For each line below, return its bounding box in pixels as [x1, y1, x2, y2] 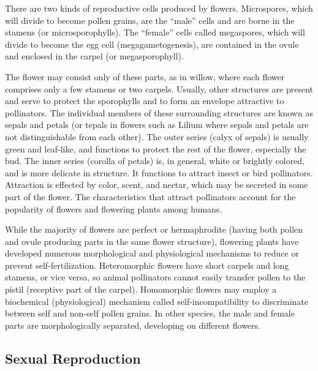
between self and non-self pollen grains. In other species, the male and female [5, 307, 295, 320]
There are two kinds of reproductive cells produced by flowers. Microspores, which [5, 2, 313, 14]
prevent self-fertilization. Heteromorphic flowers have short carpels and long [5, 258, 289, 271]
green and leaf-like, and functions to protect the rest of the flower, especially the [5, 142, 306, 155]
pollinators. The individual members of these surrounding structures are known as [5, 106, 313, 119]
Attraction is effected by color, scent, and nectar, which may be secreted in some [5, 178, 308, 191]
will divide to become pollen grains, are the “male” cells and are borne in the [5, 13, 295, 26]
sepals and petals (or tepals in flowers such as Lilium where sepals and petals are [5, 118, 309, 131]
